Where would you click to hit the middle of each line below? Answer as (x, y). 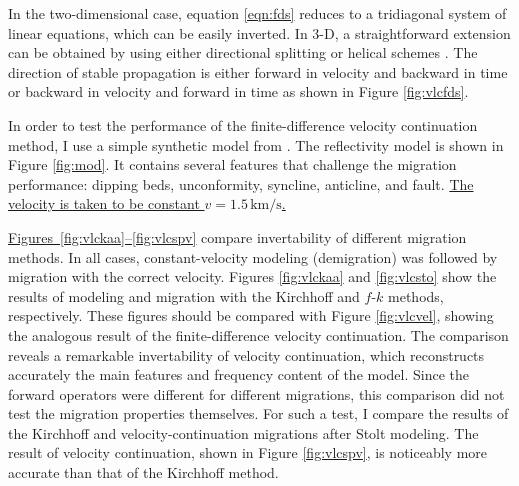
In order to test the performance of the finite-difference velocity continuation (243, 124)
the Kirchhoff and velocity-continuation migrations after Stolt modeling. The (243, 432)
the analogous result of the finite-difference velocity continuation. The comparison (258, 334)
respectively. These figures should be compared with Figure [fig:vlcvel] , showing (251, 315)
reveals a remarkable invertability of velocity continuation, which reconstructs (246, 354)
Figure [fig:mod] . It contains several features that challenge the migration (232, 164)
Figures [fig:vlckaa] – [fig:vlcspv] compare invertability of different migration (237, 236)
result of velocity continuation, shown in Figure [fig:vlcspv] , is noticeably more (247, 452)
